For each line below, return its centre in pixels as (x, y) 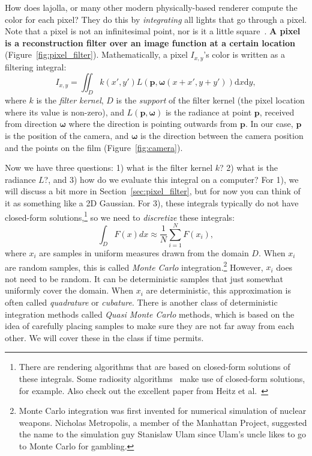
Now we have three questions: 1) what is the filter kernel (109, 168)
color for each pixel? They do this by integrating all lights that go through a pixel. (156, 19)
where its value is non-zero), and (64, 112)
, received (277, 112)
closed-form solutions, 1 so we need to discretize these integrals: (120, 216)
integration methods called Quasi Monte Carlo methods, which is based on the (150, 314)
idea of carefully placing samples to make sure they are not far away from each (150, 326)
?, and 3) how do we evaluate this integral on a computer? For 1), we (171, 179)
